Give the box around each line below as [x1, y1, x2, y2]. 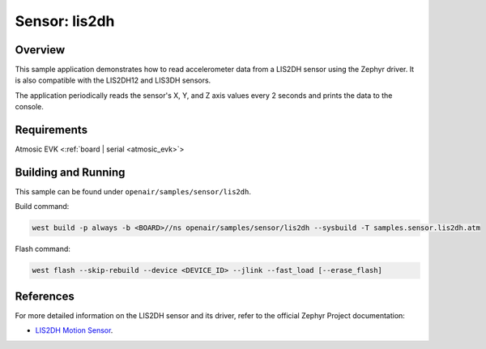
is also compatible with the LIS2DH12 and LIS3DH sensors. [15, 75, 211, 85]
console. [15, 102, 45, 112]
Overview [15, 43, 66, 57]
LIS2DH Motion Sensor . [35, 326, 113, 335]
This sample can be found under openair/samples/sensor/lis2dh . [15, 187, 251, 197]
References [15, 289, 75, 303]
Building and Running [15, 165, 126, 179]
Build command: [15, 202, 70, 211]
